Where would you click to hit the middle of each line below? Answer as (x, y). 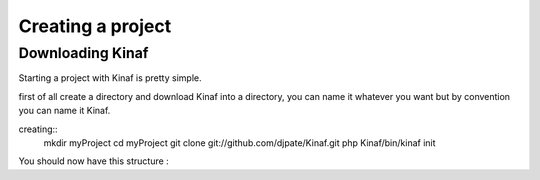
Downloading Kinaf (83, 53)
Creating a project (95, 26)
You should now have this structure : (93, 161)
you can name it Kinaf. (64, 111)
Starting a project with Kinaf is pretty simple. (110, 78)
